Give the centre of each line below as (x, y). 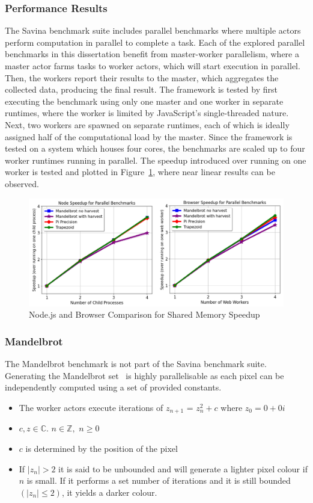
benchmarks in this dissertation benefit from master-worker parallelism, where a (152, 54)
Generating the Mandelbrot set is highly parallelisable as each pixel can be (144, 375)
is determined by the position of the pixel (102, 449)
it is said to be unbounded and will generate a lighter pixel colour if (183, 468)
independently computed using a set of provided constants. (113, 387)
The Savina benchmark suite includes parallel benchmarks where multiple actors (153, 30)
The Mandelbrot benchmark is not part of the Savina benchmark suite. (136, 364)
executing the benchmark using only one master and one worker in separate (144, 101)
